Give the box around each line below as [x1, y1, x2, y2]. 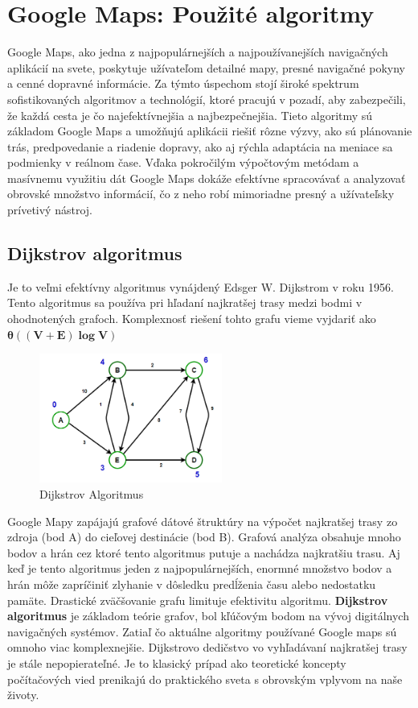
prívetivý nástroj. [7, 201, 92, 218]
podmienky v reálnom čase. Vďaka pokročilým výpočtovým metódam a [7, 154, 359, 171]
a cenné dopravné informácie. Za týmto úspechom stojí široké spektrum [7, 75, 359, 92]
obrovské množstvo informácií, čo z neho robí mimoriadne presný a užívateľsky [7, 185, 395, 202]
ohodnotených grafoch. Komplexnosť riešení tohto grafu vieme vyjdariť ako [7, 310, 376, 327]
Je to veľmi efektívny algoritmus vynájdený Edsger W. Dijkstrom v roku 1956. [7, 278, 394, 295]
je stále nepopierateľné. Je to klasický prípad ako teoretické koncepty [7, 654, 346, 671]
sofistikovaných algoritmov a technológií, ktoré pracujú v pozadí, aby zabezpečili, [7, 90, 406, 107]
